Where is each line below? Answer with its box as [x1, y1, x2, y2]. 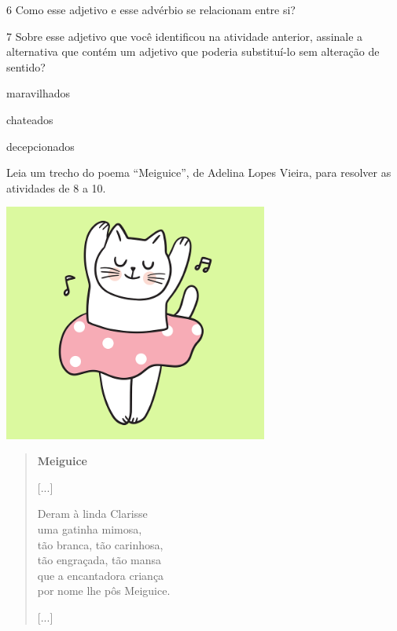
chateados [6, 111, 53, 127]
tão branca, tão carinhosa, [37, 536, 164, 552]
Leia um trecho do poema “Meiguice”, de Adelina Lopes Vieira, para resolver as [6, 164, 391, 181]
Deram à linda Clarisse [37, 505, 148, 522]
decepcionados [6, 138, 75, 154]
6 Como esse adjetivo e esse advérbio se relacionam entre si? [6, 2, 296, 17]
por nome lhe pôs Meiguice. [37, 582, 171, 599]
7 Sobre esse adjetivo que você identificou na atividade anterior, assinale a [6, 28, 363, 44]
